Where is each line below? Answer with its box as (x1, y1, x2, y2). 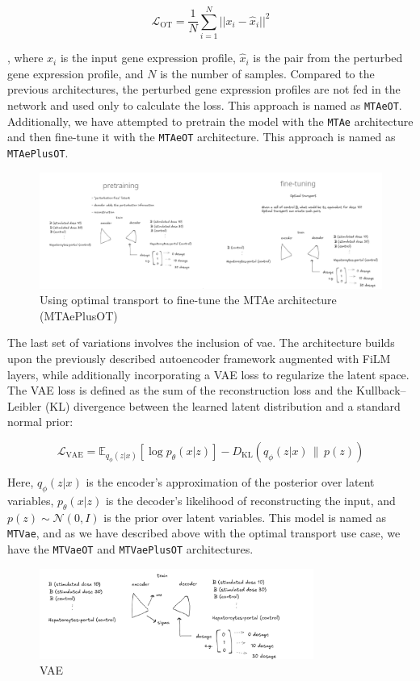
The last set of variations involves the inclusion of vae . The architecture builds (7, 334, 395, 351)
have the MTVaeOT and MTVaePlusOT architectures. (7, 540, 254, 557)
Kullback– (356, 382, 406, 399)
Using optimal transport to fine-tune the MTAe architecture (40, 291, 337, 308)
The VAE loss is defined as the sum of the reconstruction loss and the (7, 382, 353, 399)
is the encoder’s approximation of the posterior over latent (86, 474, 375, 491)
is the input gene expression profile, (60, 49, 236, 66)
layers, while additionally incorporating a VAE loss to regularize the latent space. (7, 366, 409, 382)
